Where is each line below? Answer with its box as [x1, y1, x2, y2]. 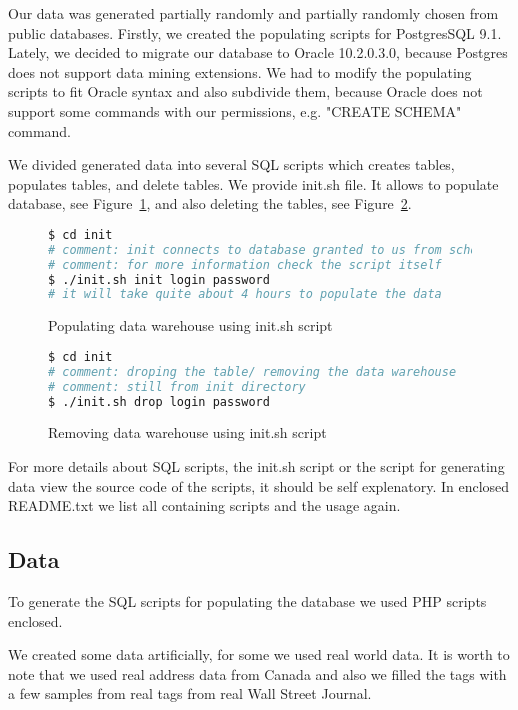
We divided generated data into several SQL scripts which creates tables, [8, 154, 455, 175]
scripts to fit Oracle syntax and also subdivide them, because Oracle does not [8, 81, 483, 102]
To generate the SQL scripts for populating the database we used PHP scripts [8, 590, 487, 611]
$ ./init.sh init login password [48, 272, 270, 287]
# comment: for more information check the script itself [48, 257, 442, 272]
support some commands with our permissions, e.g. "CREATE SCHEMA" [8, 100, 462, 121]
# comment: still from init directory [48, 379, 306, 394]
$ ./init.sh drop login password [48, 394, 270, 409]
